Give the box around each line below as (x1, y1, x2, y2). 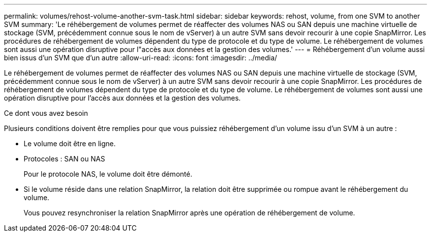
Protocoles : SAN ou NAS (24, 155, 105, 163)
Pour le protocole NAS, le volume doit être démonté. (24, 170, 192, 178)
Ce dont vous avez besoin (4, 109, 88, 117)
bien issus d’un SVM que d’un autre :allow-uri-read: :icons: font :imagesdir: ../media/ (4, 53, 277, 62)
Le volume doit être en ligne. (24, 139, 116, 148)
